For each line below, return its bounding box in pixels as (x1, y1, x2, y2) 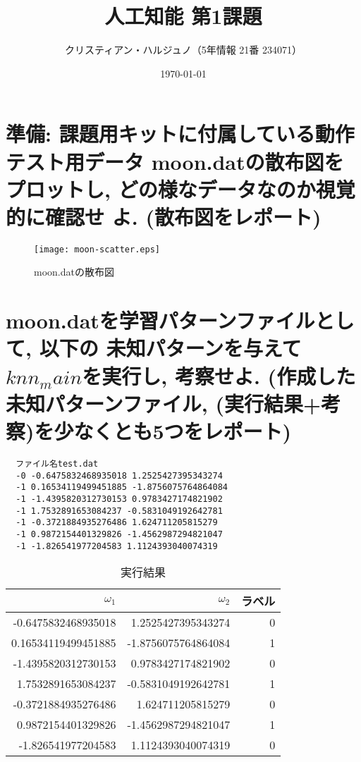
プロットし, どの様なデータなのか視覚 (6, 174, 355, 203)
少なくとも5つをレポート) (54, 417, 292, 445)
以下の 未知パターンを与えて (39, 333, 302, 362)
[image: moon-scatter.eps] (34, 244, 160, 254)
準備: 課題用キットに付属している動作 (6, 119, 355, 148)
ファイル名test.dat (16, 458, 99, 469)
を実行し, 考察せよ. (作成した (82, 361, 356, 390)
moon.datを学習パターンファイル (6, 306, 315, 335)
